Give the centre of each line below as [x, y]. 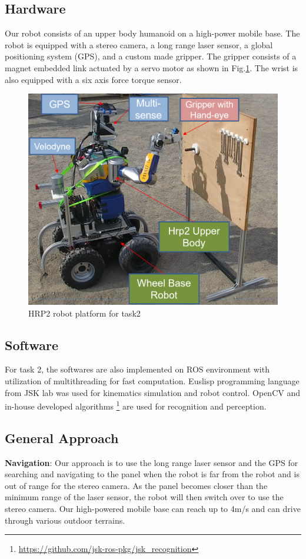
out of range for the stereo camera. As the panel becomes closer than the [136, 485]
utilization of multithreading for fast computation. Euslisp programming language [152, 381]
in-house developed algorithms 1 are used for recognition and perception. [136, 405]
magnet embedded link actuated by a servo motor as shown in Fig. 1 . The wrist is [152, 67]
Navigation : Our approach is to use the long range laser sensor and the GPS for [152, 462]
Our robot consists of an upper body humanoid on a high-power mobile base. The [152, 33]
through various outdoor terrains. [65, 520]
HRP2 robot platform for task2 [84, 313]
